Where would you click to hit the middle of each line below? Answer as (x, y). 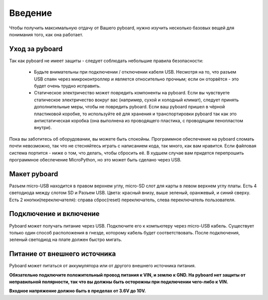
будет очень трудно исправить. (67, 86)
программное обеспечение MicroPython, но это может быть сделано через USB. (95, 159)
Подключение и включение (54, 214)
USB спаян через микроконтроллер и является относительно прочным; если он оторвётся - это (136, 79)
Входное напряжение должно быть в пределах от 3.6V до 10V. (78, 291)
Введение (31, 13)
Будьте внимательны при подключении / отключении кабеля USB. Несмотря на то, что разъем (135, 72)
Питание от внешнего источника (63, 254)
